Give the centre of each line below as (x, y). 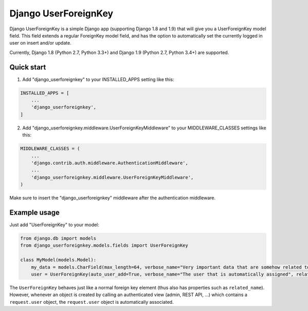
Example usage (35, 212)
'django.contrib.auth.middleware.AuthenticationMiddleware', (110, 163)
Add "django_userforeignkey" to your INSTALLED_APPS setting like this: (98, 79)
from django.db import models (58, 238)
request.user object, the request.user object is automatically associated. (92, 302)
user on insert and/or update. (41, 43)
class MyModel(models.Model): (58, 260)
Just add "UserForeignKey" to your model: (54, 225)
